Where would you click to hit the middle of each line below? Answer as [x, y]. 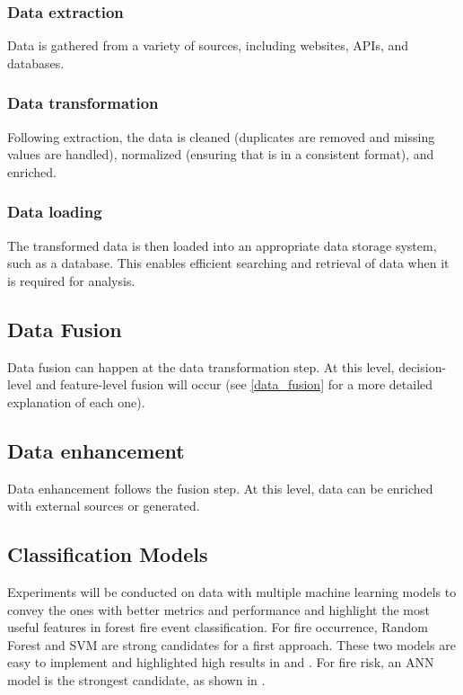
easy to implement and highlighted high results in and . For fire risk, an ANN [221, 662]
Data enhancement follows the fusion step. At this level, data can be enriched [220, 488]
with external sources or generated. [104, 506]
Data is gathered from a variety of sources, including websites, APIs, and [208, 45]
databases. [36, 62]
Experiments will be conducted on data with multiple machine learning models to [232, 591]
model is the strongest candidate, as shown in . [136, 679]
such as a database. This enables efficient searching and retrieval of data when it [228, 263]
